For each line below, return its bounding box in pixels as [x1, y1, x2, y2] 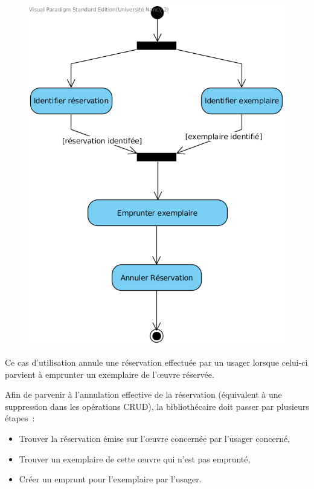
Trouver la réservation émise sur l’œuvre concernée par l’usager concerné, [19, 432, 290, 444]
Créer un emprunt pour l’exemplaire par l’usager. [19, 473, 202, 485]
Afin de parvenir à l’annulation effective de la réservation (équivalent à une [5, 388, 282, 401]
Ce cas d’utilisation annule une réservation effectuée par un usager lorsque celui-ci [5, 356, 308, 369]
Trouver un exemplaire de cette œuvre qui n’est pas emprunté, [19, 452, 251, 465]
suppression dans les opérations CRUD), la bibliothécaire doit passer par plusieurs [5, 400, 309, 412]
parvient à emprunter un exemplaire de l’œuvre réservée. [5, 368, 214, 380]
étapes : [5, 412, 35, 424]
